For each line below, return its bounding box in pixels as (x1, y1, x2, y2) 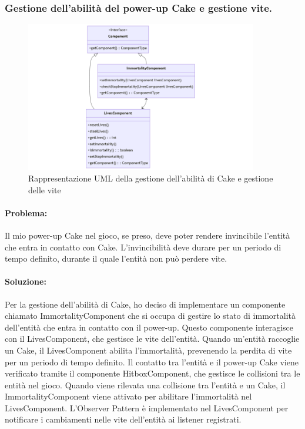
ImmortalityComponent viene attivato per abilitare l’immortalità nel (5, 390, 252, 402)
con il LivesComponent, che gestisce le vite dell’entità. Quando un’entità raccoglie (5, 332, 300, 345)
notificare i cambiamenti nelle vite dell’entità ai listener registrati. (5, 413, 242, 425)
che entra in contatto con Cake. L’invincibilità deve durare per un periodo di (5, 240, 281, 253)
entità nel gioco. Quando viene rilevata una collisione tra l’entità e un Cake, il (5, 378, 286, 391)
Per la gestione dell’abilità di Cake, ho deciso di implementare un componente (5, 298, 286, 310)
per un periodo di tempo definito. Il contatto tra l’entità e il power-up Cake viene (5, 355, 299, 368)
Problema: (5, 206, 48, 219)
